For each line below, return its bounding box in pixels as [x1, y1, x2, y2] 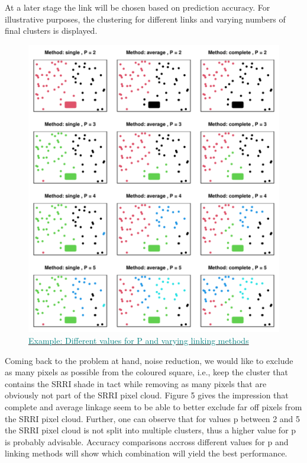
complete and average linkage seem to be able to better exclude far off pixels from [5, 400, 302, 413]
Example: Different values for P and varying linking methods [28, 334, 249, 346]
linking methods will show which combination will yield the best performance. [5, 447, 287, 459]
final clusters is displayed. [5, 24, 98, 37]
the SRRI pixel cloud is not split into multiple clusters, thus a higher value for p [5, 424, 296, 436]
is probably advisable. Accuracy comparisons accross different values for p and [5, 435, 289, 448]
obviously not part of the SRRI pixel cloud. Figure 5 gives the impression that [5, 389, 289, 401]
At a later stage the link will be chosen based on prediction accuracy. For [5, 1, 270, 13]
